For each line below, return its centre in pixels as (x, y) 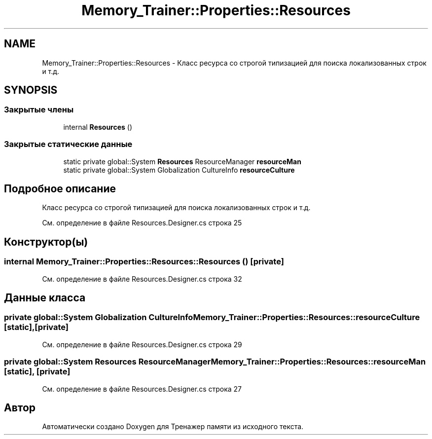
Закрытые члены (39, 110)
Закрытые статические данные (68, 144)
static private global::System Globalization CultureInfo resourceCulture (179, 170)
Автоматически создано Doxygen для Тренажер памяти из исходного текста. (173, 427)
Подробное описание (60, 188)
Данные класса (45, 298)
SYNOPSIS (31, 90)
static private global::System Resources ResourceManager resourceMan (182, 161)
